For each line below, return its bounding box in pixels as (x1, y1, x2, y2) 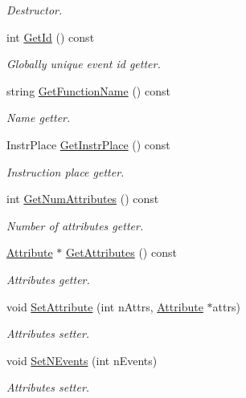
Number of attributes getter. (6, 217, 144, 234)
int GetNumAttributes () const (6, 190, 159, 207)
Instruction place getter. (6, 163, 125, 180)
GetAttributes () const (65, 244, 177, 261)
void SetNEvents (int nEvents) (6, 351, 158, 368)
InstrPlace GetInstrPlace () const (6, 136, 170, 152)
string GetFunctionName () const (6, 82, 170, 99)
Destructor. (6, 2, 63, 18)
